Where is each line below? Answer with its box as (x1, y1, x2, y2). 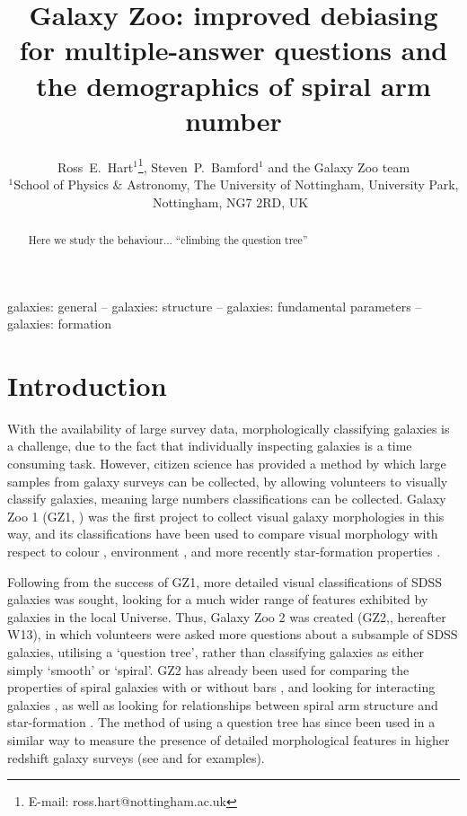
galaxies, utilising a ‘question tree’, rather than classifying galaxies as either (7, 643, 424, 662)
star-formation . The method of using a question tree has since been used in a (7, 713, 436, 732)
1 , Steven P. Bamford (137, 154, 260, 176)
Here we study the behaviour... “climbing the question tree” (28, 232, 308, 247)
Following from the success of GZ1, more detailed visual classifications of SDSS (7, 572, 443, 591)
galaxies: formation (7, 314, 112, 333)
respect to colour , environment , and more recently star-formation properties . (7, 542, 441, 561)
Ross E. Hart (57, 157, 134, 176)
